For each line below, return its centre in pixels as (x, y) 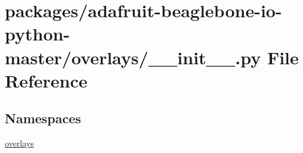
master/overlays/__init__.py (133, 57)
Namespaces (43, 118)
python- (38, 34)
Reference (46, 80)
